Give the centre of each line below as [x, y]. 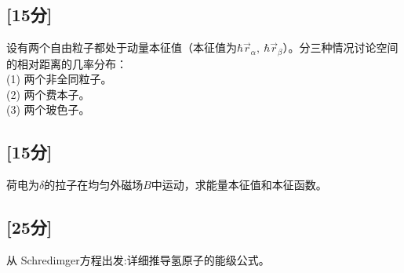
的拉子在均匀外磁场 [94, 185]
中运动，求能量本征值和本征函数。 [239, 185]
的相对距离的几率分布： [67, 63]
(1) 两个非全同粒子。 [59, 79]
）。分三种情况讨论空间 [340, 47]
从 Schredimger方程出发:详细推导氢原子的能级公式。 [138, 260]
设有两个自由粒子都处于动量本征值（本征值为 [122, 47]
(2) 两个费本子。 [48, 94]
